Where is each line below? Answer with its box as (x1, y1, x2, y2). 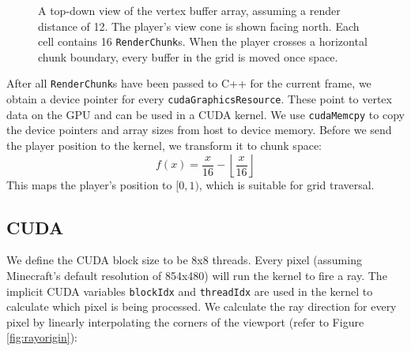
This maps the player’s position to (6, 176, 172, 192)
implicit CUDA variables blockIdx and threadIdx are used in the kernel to (6, 282, 373, 299)
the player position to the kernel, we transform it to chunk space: (6, 137, 322, 153)
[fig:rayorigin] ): (6, 329, 77, 345)
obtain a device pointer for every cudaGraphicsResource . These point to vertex (6, 91, 392, 107)
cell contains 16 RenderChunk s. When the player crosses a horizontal (38, 33, 368, 50)
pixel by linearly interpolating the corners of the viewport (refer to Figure (6, 313, 364, 330)
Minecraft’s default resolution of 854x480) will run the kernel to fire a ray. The (6, 267, 387, 283)
